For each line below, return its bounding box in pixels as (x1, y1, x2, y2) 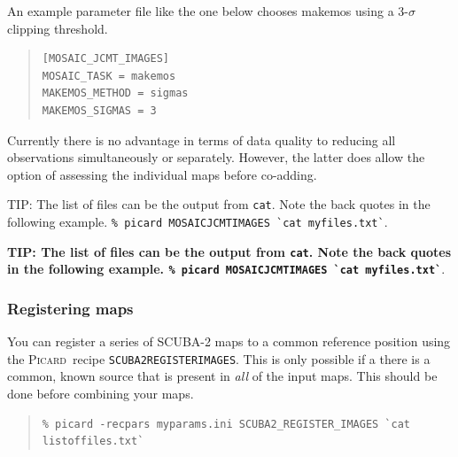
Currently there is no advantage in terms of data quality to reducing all (7, 130, 396, 149)
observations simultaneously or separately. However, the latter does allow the (7, 148, 425, 167)
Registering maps (7, 297, 134, 319)
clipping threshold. (7, 19, 108, 37)
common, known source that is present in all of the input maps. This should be (7, 367, 438, 385)
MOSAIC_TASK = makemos (42, 69, 176, 82)
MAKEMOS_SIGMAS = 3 (42, 104, 157, 117)
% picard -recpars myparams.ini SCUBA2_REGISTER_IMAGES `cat (42, 417, 411, 430)
